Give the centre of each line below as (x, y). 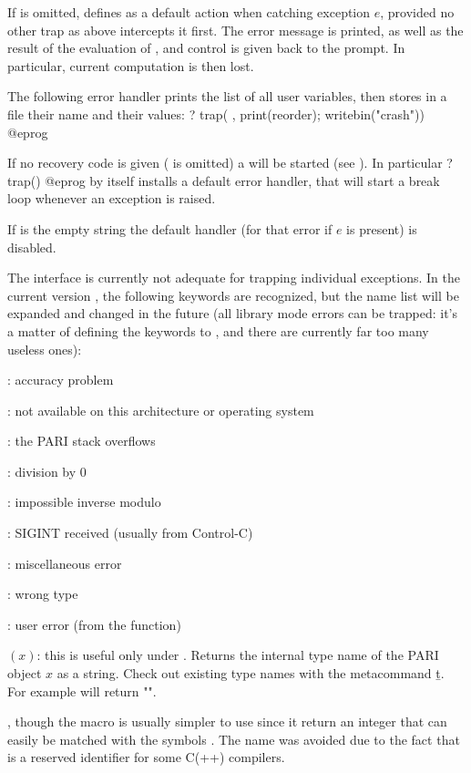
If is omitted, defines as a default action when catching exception (189, 12)
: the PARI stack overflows (82, 441)
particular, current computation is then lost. (131, 65)
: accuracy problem (61, 380)
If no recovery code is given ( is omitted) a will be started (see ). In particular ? (230, 163)
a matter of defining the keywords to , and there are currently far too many (218, 330)
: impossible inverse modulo (84, 502)
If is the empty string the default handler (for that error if (170, 228)
